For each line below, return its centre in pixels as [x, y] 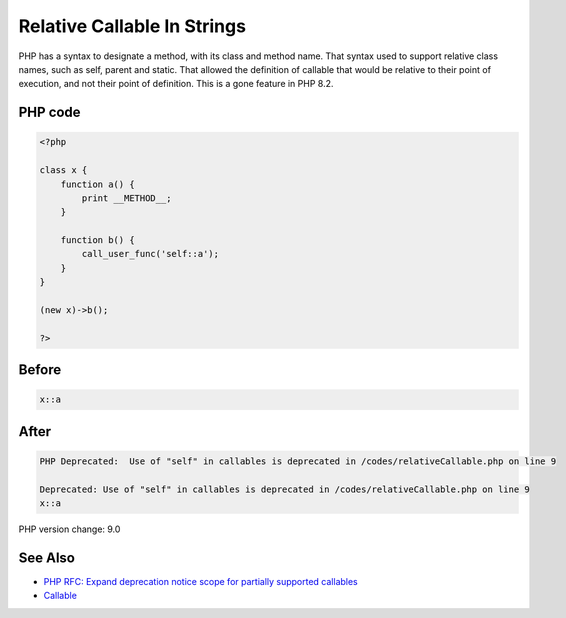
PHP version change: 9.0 [69, 529]
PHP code [49, 112]
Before [40, 370]
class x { [63, 170]
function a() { [97, 184]
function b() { [97, 240]
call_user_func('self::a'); [150, 254]
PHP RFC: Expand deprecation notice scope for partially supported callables [201, 582]
